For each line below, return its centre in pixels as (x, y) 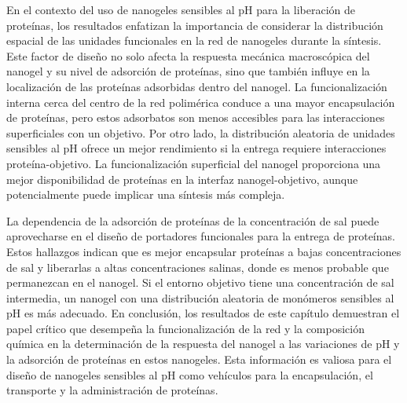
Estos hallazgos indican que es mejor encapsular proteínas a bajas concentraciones (204, 251)
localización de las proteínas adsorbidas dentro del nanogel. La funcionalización (197, 86)
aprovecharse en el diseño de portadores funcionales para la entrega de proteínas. (201, 236)
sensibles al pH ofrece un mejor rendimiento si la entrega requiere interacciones (196, 148)
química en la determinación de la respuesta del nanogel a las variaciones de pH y (203, 344)
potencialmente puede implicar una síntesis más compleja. (146, 194)
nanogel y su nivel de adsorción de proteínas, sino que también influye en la (188, 71)
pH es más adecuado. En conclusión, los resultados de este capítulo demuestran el (203, 313)
